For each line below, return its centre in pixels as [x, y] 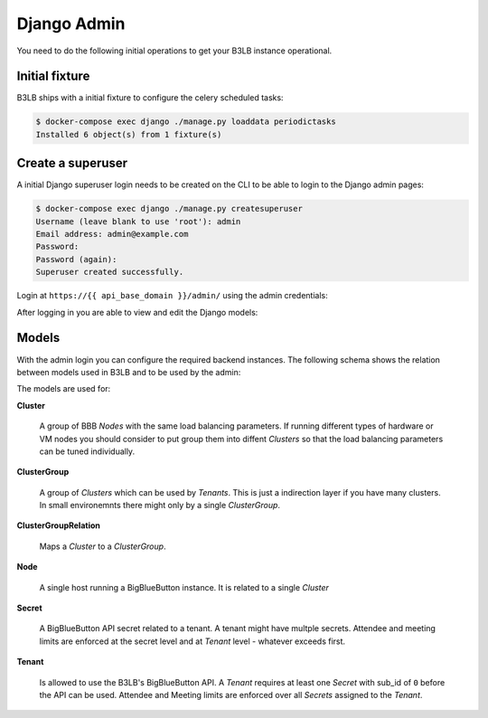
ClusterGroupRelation [59, 525]
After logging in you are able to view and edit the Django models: [137, 312]
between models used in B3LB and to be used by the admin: [129, 372]
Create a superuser [72, 163]
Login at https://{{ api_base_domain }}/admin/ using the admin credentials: [173, 296]
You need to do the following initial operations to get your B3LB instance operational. [174, 51]
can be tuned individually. [87, 451]
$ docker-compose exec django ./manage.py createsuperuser [169, 209]
